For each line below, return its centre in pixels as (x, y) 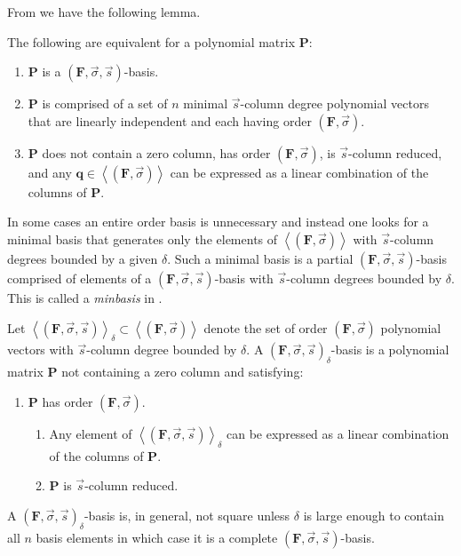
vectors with (40, 349)
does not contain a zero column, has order (156, 152)
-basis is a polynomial (390, 349)
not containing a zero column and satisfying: (183, 372)
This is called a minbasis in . (85, 297)
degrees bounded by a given (83, 258)
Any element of (91, 433)
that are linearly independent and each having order (170, 120)
